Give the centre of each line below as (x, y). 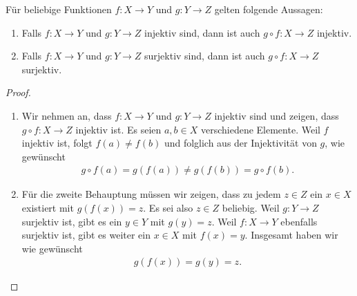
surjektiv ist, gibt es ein (72, 221)
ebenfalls (299, 221)
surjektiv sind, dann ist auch (205, 56)
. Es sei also (168, 207)
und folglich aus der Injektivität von (240, 143)
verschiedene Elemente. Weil (260, 129)
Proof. (18, 92)
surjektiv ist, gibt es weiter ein (86, 235)
